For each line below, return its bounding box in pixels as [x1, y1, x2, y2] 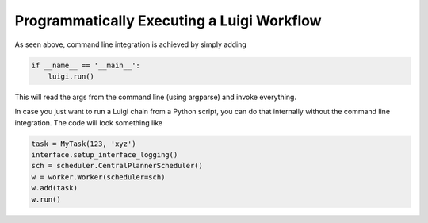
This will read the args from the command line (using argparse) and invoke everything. [14, 92, 297, 102]
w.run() [31, 194, 61, 204]
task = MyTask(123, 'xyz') [31, 139, 136, 148]
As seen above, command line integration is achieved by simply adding [14, 40, 247, 49]
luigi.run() [48, 71, 95, 81]
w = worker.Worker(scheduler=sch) [31, 172, 166, 182]
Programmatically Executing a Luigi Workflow [14, 12, 322, 29]
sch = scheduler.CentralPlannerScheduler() [31, 161, 204, 171]
